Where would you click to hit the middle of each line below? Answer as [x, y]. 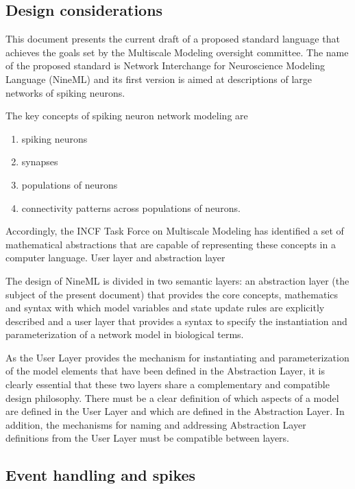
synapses [40, 162]
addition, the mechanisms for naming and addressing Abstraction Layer [156, 424]
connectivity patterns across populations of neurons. [131, 207]
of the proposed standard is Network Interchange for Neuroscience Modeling [166, 65]
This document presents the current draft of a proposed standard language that [173, 39]
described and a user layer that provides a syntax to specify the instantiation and [176, 321]
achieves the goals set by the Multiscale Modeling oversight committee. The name [177, 52]
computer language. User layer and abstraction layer [115, 258]
